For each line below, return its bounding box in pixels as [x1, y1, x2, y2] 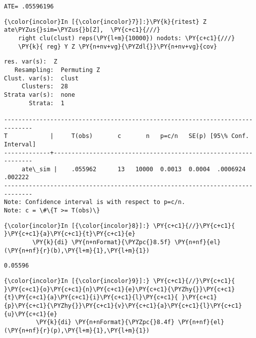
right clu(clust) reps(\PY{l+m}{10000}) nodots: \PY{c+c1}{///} [18, 34, 235, 42]
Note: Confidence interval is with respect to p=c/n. [4, 199, 186, 206]
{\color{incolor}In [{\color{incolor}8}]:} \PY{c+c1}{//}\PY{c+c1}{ [4, 222, 235, 229]
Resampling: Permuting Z [14, 66, 100, 73]
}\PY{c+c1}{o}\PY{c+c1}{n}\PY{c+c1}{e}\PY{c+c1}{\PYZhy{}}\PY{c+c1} [4, 285, 235, 293]
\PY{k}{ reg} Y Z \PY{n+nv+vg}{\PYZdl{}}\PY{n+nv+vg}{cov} [18, 43, 217, 50]
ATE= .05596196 [4, 3, 54, 10]
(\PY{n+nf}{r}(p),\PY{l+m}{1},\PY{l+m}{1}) [4, 327, 150, 334]
